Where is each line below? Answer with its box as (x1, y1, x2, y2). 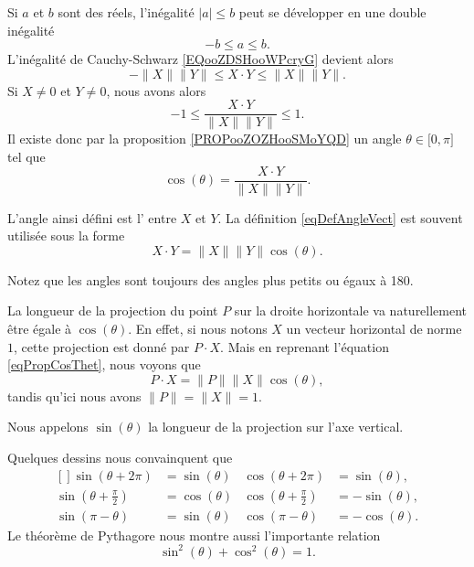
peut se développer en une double (238, 3, 427, 21)
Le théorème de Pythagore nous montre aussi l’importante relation (7, 525, 381, 544)
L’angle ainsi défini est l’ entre (7, 208, 177, 227)
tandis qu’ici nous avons (7, 386, 142, 405)
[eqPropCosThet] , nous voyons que (7, 355, 201, 374)
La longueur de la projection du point (7, 301, 218, 320)
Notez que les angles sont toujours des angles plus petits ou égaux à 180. (7, 270, 414, 289)
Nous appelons (7, 417, 89, 436)
